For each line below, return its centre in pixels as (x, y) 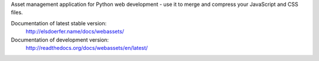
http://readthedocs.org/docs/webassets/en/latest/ (87, 48)
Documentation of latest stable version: (59, 23)
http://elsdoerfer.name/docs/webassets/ (75, 32)
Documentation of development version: (60, 40)
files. (17, 12)
